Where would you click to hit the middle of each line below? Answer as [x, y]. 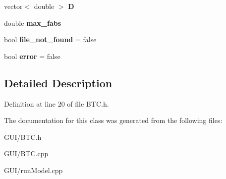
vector [13, 6]
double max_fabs [33, 23]
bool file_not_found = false [50, 39]
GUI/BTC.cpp [26, 153]
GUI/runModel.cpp [33, 170]
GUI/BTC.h [23, 137]
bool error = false [32, 56]
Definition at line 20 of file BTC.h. [56, 103]
